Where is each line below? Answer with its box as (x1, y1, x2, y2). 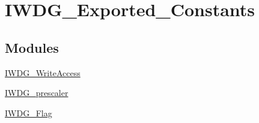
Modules (5, 38, 59, 56)
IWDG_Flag (5, 106, 52, 119)
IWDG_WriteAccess (5, 66, 81, 79)
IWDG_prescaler (5, 86, 69, 99)
